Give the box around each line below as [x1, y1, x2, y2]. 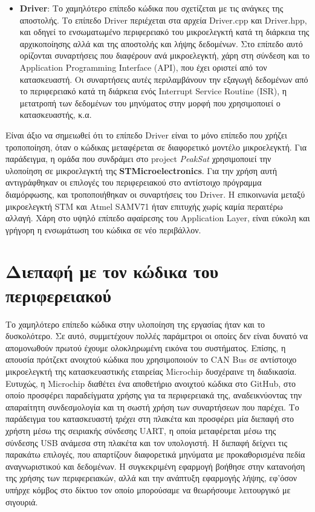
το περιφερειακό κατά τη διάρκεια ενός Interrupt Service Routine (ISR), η [19, 85, 287, 97]
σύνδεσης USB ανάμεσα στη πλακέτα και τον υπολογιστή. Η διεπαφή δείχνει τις [5, 436, 288, 449]
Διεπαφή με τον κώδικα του [5, 259, 219, 284]
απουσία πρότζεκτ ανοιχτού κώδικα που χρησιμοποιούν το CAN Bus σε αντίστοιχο [5, 353, 297, 366]
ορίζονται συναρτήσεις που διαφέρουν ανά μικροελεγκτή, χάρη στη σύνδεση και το [19, 49, 310, 62]
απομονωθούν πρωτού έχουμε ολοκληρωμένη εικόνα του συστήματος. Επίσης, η [5, 341, 286, 354]
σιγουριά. [5, 495, 38, 508]
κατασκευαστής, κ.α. [19, 108, 92, 121]
